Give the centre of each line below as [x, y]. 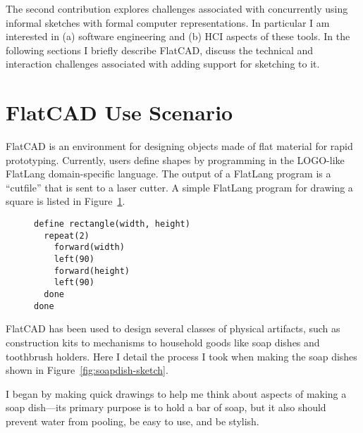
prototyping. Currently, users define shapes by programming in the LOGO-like [175, 159]
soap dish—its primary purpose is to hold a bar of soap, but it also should [166, 407]
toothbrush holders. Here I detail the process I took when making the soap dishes [181, 356]
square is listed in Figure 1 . [66, 201]
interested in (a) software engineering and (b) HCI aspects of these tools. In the [178, 36]
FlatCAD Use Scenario [119, 112]
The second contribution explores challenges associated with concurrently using [177, 8]
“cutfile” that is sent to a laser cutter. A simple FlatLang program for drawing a [179, 187]
